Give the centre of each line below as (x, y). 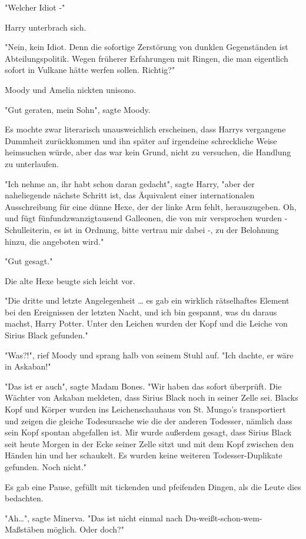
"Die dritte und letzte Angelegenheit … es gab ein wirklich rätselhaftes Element (147, 300)
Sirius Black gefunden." (46, 335)
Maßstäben (24, 529)
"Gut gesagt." (29, 261)
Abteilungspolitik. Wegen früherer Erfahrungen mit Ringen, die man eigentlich (147, 58)
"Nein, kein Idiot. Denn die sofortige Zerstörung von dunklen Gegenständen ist (147, 47)
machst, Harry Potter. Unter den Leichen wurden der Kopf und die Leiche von (146, 323)
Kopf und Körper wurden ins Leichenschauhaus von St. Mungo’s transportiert (145, 409)
